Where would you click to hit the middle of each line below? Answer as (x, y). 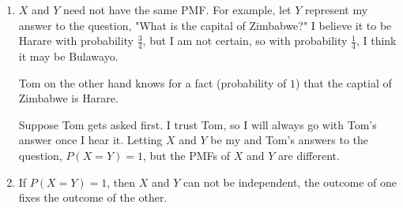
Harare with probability (76, 41)
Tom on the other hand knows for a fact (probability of (153, 82)
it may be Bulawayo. (68, 56)
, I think (376, 41)
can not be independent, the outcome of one (290, 182)
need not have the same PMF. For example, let (177, 9)
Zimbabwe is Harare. (68, 98)
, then (121, 182)
